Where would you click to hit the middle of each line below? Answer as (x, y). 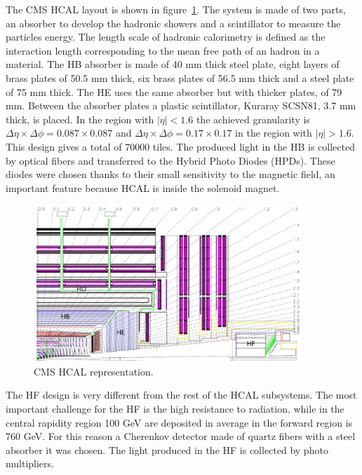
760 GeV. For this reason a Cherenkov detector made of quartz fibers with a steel (181, 436)
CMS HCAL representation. (94, 371)
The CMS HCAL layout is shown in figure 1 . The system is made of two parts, (176, 9)
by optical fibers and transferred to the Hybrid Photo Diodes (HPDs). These (170, 160)
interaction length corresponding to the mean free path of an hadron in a (163, 50)
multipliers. (30, 463)
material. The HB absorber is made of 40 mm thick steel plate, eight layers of (173, 64)
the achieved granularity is (253, 119)
